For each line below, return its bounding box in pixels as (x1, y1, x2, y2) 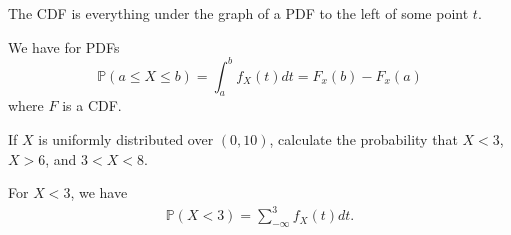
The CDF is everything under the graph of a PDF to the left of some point (8, 3, 469, 23)
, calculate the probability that (269, 129, 458, 150)
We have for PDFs (8, 36, 120, 57)
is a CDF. (62, 95, 122, 116)
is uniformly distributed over (38, 129, 214, 150)
